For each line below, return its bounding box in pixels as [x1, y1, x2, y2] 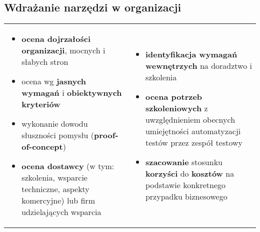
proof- [94, 129, 118, 141]
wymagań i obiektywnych [21, 87, 122, 99]
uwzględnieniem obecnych [145, 114, 235, 126]
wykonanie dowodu [21, 118, 88, 130]
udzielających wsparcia [21, 206, 101, 218]
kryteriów [21, 98, 60, 110]
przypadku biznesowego [145, 191, 227, 203]
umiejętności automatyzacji [145, 125, 241, 137]
